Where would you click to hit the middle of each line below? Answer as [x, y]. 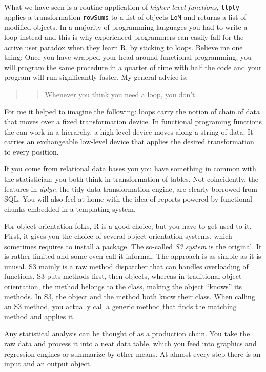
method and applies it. [40, 316]
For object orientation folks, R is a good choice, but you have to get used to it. [128, 226]
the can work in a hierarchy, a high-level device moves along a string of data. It [129, 131]
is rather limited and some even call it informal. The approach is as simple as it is [133, 256]
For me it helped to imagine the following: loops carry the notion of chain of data [132, 111]
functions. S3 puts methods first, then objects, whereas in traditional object [123, 276]
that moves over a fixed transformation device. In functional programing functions [133, 122]
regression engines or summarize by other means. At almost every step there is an [132, 353]
